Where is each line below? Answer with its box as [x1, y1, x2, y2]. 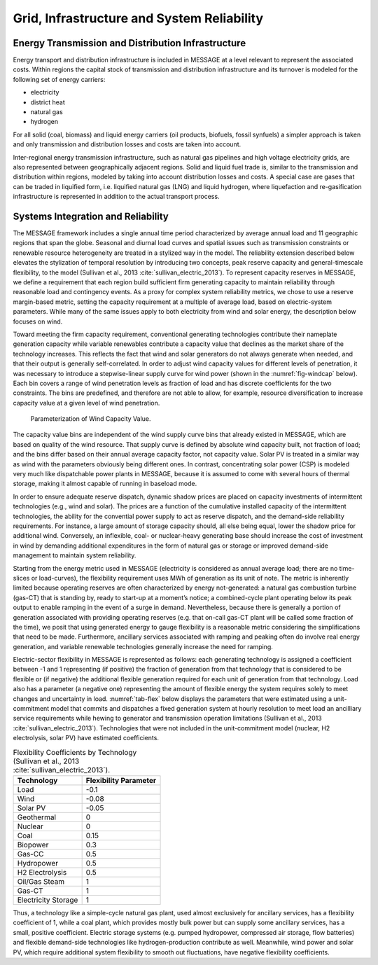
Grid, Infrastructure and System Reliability [13, 11, 264, 26]
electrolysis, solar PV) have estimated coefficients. [13, 734, 159, 742]
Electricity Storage [17, 895, 78, 905]
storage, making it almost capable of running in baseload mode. [13, 480, 197, 488]
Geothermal [17, 812, 56, 822]
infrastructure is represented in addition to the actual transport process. [13, 193, 220, 201]
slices [13, 574, 30, 582]
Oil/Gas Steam [17, 876, 65, 886]
